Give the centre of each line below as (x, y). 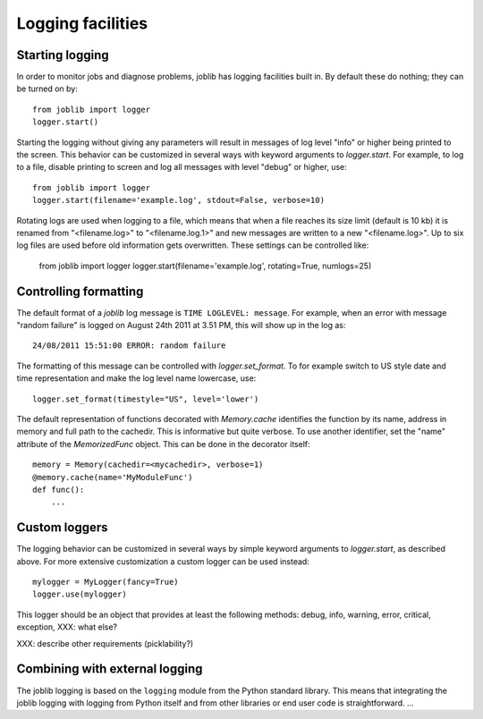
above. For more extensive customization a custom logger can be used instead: (163, 561)
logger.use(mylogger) (80, 594)
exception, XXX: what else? (67, 627)
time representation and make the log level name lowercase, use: (136, 378)
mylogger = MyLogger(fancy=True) (106, 582)
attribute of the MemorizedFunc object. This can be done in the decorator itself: (163, 444)
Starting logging (63, 55)
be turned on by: (47, 89)
